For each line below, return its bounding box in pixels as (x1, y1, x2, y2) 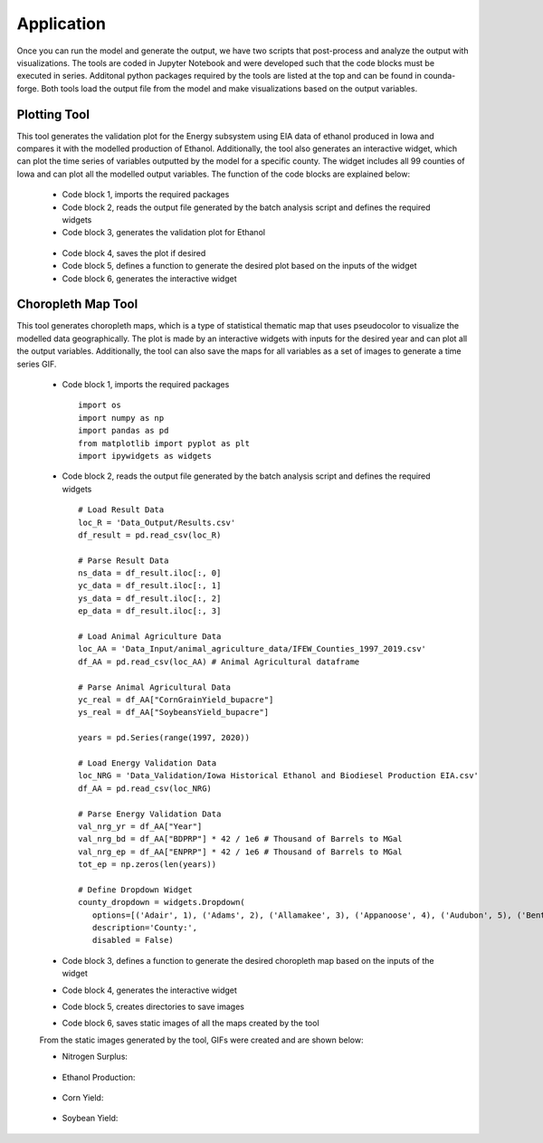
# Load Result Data (78, 505, 165, 515)
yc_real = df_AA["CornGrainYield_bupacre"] (78, 694, 274, 705)
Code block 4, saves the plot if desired (62, 247, 206, 258)
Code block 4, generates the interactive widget (62, 985, 237, 995)
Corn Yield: (62, 1091, 104, 1103)
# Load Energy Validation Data (78, 757, 217, 768)
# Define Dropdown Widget (78, 884, 194, 895)
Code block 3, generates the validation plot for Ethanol (62, 227, 266, 238)
